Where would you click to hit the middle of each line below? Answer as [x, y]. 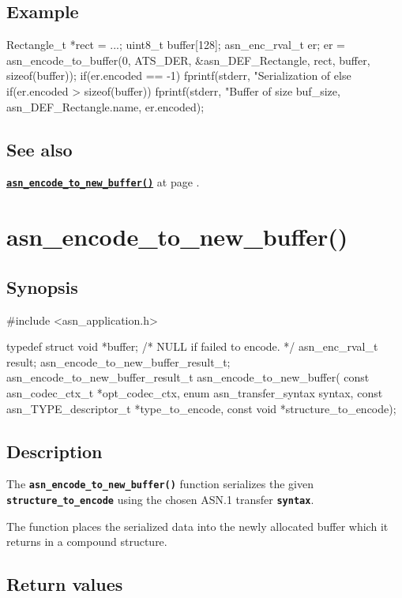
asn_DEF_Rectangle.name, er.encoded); [105, 106]
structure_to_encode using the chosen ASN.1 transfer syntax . [160, 500]
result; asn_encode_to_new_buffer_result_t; [118, 361]
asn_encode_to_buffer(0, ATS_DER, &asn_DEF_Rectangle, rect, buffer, [188, 60]
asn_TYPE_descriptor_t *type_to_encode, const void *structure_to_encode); [201, 408]
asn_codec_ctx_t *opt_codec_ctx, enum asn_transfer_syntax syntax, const [195, 392]
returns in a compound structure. [87, 542]
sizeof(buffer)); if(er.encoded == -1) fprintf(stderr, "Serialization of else [179, 75]
